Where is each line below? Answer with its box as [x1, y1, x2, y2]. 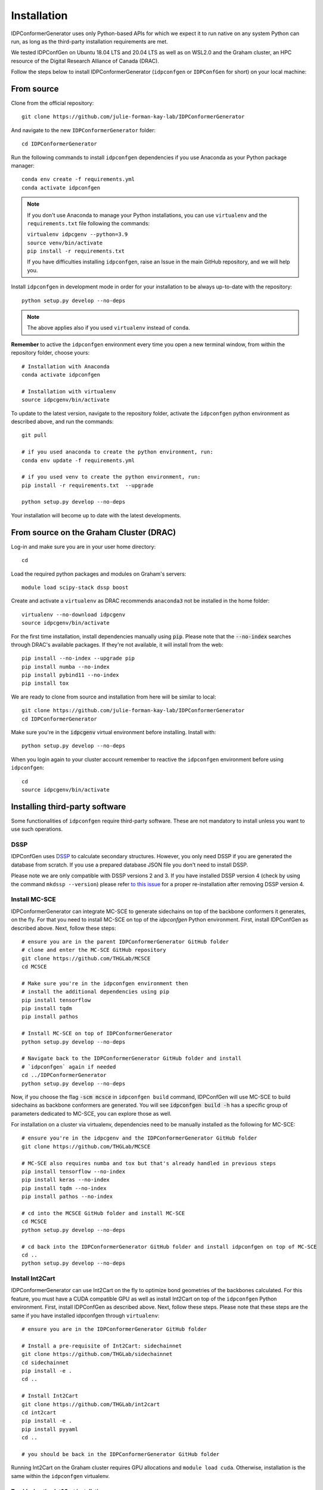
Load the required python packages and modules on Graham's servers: [11, 570, 187, 578]
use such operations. [11, 825, 63, 833]
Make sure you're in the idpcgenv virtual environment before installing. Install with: [11, 729, 216, 736]
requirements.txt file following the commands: [27, 219, 150, 226]
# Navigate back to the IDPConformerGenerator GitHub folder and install [21, 1055, 242, 1062]
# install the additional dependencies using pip [21, 988, 170, 995]
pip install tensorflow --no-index [21, 1168, 126, 1175]
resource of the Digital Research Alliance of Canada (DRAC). [11, 57, 159, 64]
